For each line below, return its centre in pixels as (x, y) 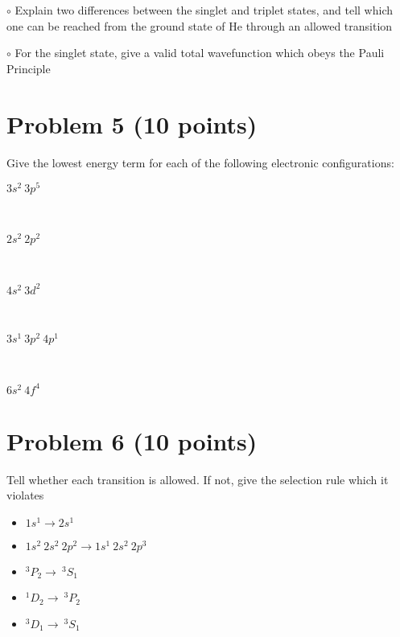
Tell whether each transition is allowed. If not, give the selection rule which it (198, 479)
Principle (29, 68)
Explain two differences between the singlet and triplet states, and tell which (204, 10)
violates (25, 495)
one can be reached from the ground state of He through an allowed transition (200, 25)
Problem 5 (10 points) (132, 123)
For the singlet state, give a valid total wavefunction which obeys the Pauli (200, 53)
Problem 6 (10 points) (132, 440)
